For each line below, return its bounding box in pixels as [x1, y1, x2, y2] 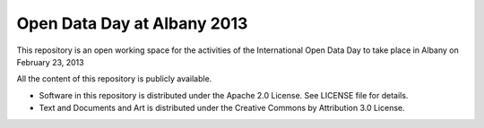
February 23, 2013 [16, 56, 84, 67]
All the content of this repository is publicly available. [16, 73, 212, 84]
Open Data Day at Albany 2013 [16, 13, 248, 33]
